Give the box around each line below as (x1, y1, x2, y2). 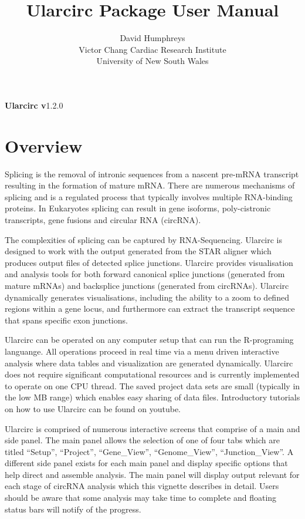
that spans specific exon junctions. (5, 314, 128, 326)
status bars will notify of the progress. (5, 503, 141, 515)
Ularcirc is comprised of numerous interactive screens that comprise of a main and (5, 422, 300, 434)
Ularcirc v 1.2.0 (5, 99, 63, 111)
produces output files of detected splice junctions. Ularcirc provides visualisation (5, 256, 293, 268)
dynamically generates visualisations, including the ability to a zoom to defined (5, 291, 289, 303)
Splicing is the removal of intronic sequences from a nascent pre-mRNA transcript (5, 167, 299, 180)
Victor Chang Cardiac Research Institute (79, 43, 226, 55)
